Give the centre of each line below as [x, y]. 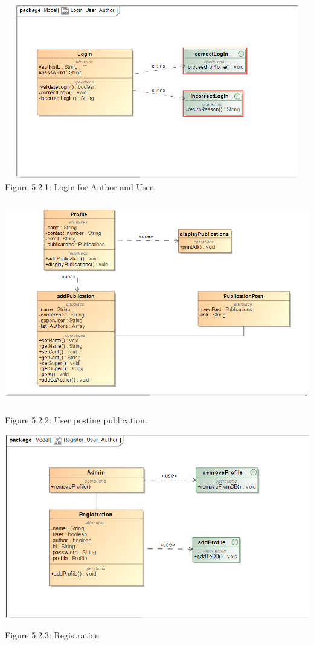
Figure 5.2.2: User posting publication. [76, 419]
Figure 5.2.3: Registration [52, 635]
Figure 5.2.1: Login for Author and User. [80, 186]
